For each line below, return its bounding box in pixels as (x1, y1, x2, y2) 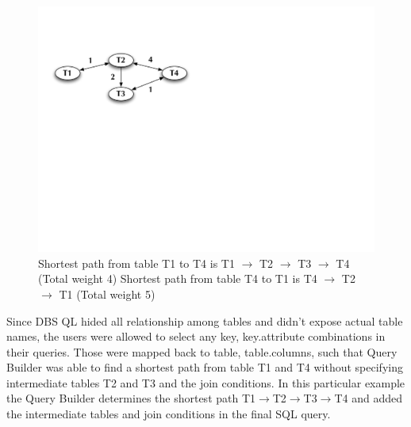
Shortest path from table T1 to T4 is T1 (38, 254, 235, 271)
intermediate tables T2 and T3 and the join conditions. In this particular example (6, 374, 405, 391)
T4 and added (334, 390, 403, 406)
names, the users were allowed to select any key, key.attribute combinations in (6, 328, 386, 345)
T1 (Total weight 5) (59, 285, 156, 302)
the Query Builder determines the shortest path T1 (6, 390, 256, 406)
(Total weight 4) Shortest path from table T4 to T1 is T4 (38, 270, 317, 287)
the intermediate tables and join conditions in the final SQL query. (6, 406, 331, 422)
